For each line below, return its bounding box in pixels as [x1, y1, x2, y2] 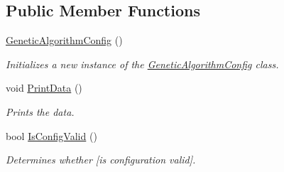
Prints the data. [6, 104, 75, 119]
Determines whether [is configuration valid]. [6, 152, 196, 167]
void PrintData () [6, 80, 82, 95]
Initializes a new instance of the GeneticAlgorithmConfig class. [6, 56, 279, 71]
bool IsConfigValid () [6, 128, 97, 143]
